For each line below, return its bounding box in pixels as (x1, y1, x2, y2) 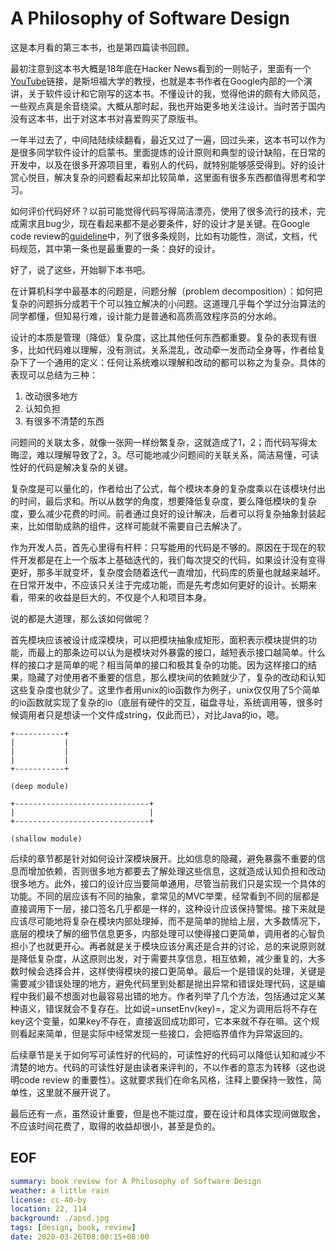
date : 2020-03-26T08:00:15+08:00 (10, 1232, 150, 1242)
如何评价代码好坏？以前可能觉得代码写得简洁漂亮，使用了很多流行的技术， (10, 205, 317, 217)
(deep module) (10, 781, 70, 791)
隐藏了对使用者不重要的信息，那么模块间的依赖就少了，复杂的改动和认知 (27, 671, 326, 683)
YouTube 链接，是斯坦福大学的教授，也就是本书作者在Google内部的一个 (10, 75, 304, 87)
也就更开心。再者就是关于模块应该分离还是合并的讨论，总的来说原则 (36, 940, 317, 952)
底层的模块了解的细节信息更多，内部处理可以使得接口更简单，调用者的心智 (10, 927, 317, 939)
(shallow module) (10, 833, 83, 844)
